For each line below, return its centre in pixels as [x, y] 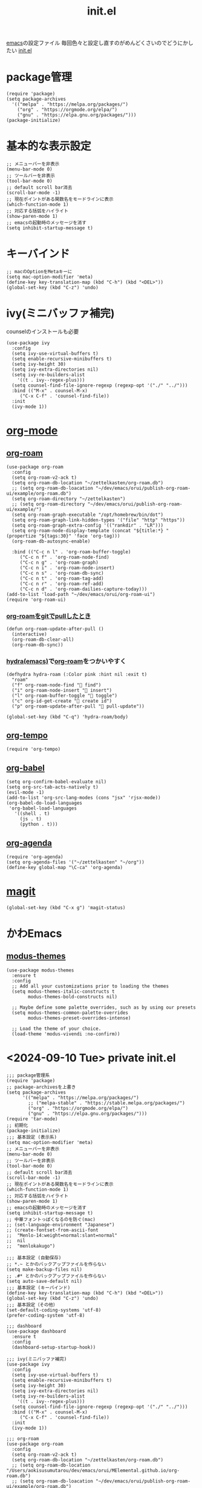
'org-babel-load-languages [43, 808]
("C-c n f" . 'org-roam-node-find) [65, 557]
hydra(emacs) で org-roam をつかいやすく [66, 661]
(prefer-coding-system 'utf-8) [46, 1315]
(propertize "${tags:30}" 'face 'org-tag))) [63, 536]
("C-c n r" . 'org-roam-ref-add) [62, 584]
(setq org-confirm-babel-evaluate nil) [57, 782]
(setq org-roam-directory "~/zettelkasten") [69, 499]
